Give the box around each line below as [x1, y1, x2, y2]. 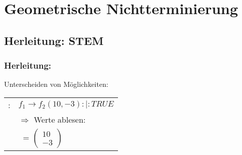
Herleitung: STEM [4, 32, 104, 48]
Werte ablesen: [33, 113, 86, 125]
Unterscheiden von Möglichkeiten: [4, 79, 108, 89]
